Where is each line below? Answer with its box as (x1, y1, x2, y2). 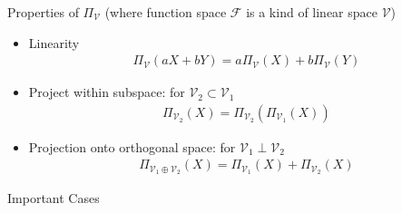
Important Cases (7, 189, 100, 208)
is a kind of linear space (246, 3, 377, 21)
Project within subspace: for (28, 82, 185, 102)
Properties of (7, 3, 79, 21)
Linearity (28, 33, 80, 52)
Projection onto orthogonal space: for (28, 137, 236, 156)
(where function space (104, 3, 227, 21)
